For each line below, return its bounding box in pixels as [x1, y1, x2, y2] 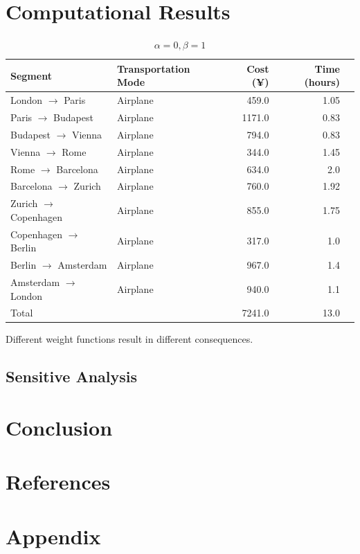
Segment [10, 68, 52, 82]
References [6, 467, 111, 496]
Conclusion [6, 413, 113, 442]
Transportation [117, 61, 190, 75]
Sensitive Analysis [6, 366, 138, 387]
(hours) [304, 75, 340, 89]
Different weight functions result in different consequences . [6, 332, 253, 346]
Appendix [6, 521, 101, 550]
